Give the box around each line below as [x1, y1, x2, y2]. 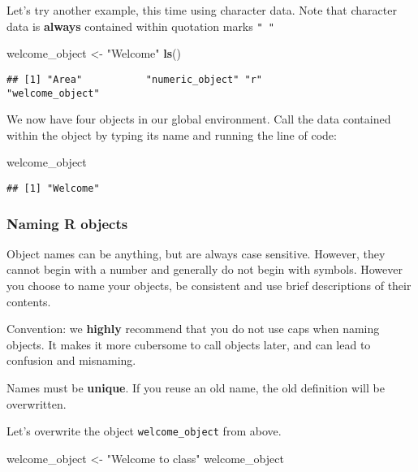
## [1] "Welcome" [6, 182, 100, 194]
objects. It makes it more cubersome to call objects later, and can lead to [6, 336, 371, 353]
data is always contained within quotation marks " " [6, 17, 274, 34]
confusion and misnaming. [6, 352, 136, 369]
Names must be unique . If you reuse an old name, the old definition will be [6, 379, 385, 396]
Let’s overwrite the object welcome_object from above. [6, 422, 282, 440]
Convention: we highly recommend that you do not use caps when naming [6, 320, 380, 337]
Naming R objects [6, 213, 128, 233]
